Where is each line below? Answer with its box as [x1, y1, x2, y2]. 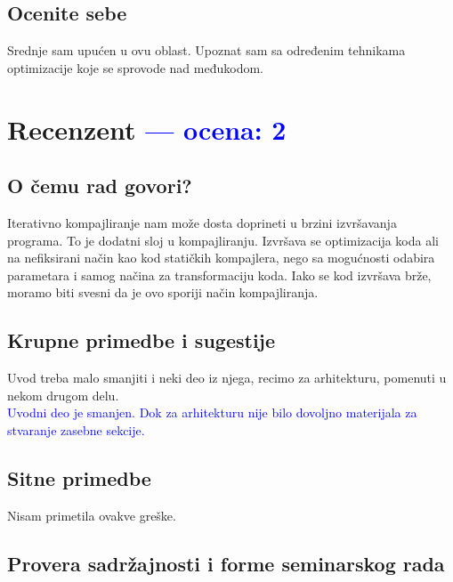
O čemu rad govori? [7, 172, 192, 199]
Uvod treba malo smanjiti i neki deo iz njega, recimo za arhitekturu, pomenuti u [7, 368, 447, 387]
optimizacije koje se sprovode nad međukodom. [7, 58, 263, 77]
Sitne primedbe [7, 464, 151, 491]
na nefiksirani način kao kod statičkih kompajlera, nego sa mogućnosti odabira [7, 248, 435, 267]
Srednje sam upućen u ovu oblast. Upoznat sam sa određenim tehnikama [7, 41, 406, 60]
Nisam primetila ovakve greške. [7, 505, 176, 524]
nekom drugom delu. [7, 385, 119, 404]
